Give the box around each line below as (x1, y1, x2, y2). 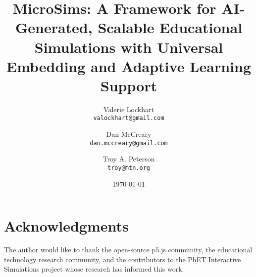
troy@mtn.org (107, 164, 150, 171)
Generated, (15, 17, 93, 38)
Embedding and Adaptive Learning (6, 56, 251, 76)
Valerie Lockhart (103, 104, 154, 114)
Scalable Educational (98, 17, 243, 38)
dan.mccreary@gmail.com (90, 139, 168, 147)
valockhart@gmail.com (93, 115, 164, 122)
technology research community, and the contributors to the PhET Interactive (4, 254, 241, 264)
